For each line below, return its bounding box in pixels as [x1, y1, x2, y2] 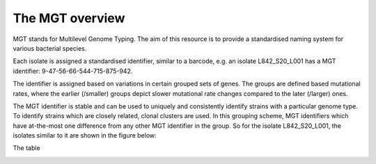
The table [13, 144, 41, 152]
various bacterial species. [13, 44, 87, 52]
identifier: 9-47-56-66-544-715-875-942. [13, 67, 133, 75]
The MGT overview [13, 10, 125, 26]
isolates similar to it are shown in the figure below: [13, 131, 157, 140]
